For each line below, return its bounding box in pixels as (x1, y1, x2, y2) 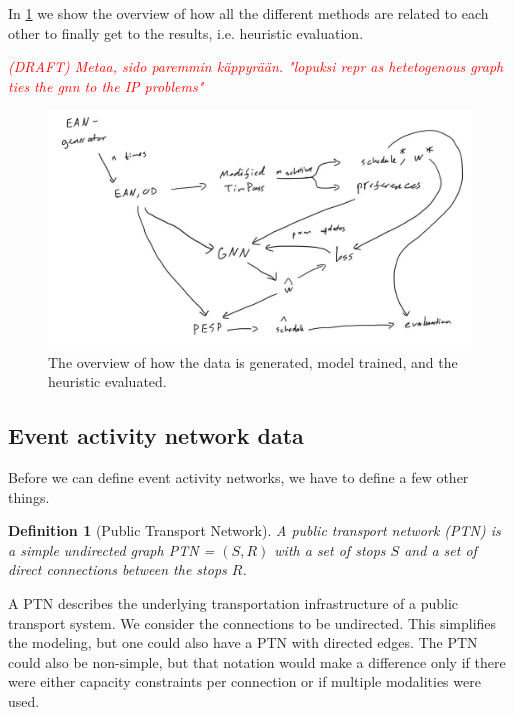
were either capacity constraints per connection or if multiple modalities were (8, 671, 481, 692)
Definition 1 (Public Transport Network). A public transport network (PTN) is (8, 520, 501, 541)
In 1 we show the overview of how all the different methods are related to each (8, 3, 489, 23)
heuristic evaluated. (48, 371, 167, 392)
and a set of (404, 539, 477, 560)
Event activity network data (8, 420, 304, 451)
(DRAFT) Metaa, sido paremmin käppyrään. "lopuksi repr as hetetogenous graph (8, 56, 504, 77)
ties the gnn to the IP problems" (8, 75, 204, 96)
